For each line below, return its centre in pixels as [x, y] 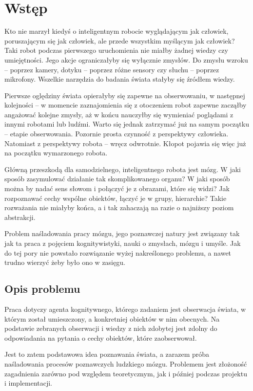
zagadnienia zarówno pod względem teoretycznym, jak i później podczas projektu [126, 373]
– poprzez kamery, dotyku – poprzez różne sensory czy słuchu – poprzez [112, 69]
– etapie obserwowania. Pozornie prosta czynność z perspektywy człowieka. [117, 134]
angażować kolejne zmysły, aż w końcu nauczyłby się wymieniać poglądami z [119, 114]
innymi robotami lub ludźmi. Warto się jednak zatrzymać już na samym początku [127, 124]
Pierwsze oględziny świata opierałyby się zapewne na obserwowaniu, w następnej [125, 95]
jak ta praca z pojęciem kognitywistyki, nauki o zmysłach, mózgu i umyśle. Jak [123, 243]
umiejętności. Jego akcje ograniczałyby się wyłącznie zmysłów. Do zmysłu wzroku [126, 59]
